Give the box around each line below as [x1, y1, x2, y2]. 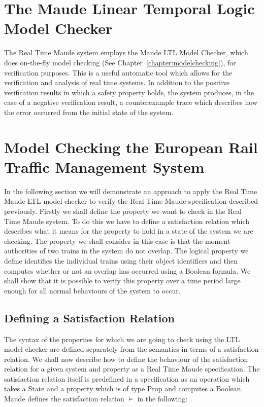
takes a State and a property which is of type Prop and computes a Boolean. [4, 383, 243, 394]
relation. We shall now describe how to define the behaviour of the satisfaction [4, 353, 248, 364]
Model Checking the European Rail [4, 136, 258, 157]
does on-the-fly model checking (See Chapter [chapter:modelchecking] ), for [4, 57, 236, 67]
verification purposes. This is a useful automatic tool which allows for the [4, 67, 233, 78]
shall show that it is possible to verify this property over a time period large [4, 275, 241, 286]
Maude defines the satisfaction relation [4, 393, 124, 404]
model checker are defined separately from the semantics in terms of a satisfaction [4, 344, 259, 354]
